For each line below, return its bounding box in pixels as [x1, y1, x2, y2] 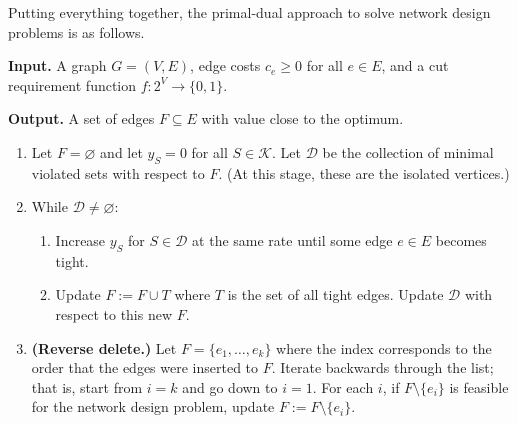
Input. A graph [8, 55, 107, 76]
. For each [312, 376, 374, 397]
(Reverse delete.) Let [31, 337, 177, 358]
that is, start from [31, 376, 143, 397]
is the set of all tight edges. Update [227, 284, 444, 305]
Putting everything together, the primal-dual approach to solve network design [8, 2, 491, 22]
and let [100, 141, 143, 162]
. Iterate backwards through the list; [271, 357, 494, 378]
